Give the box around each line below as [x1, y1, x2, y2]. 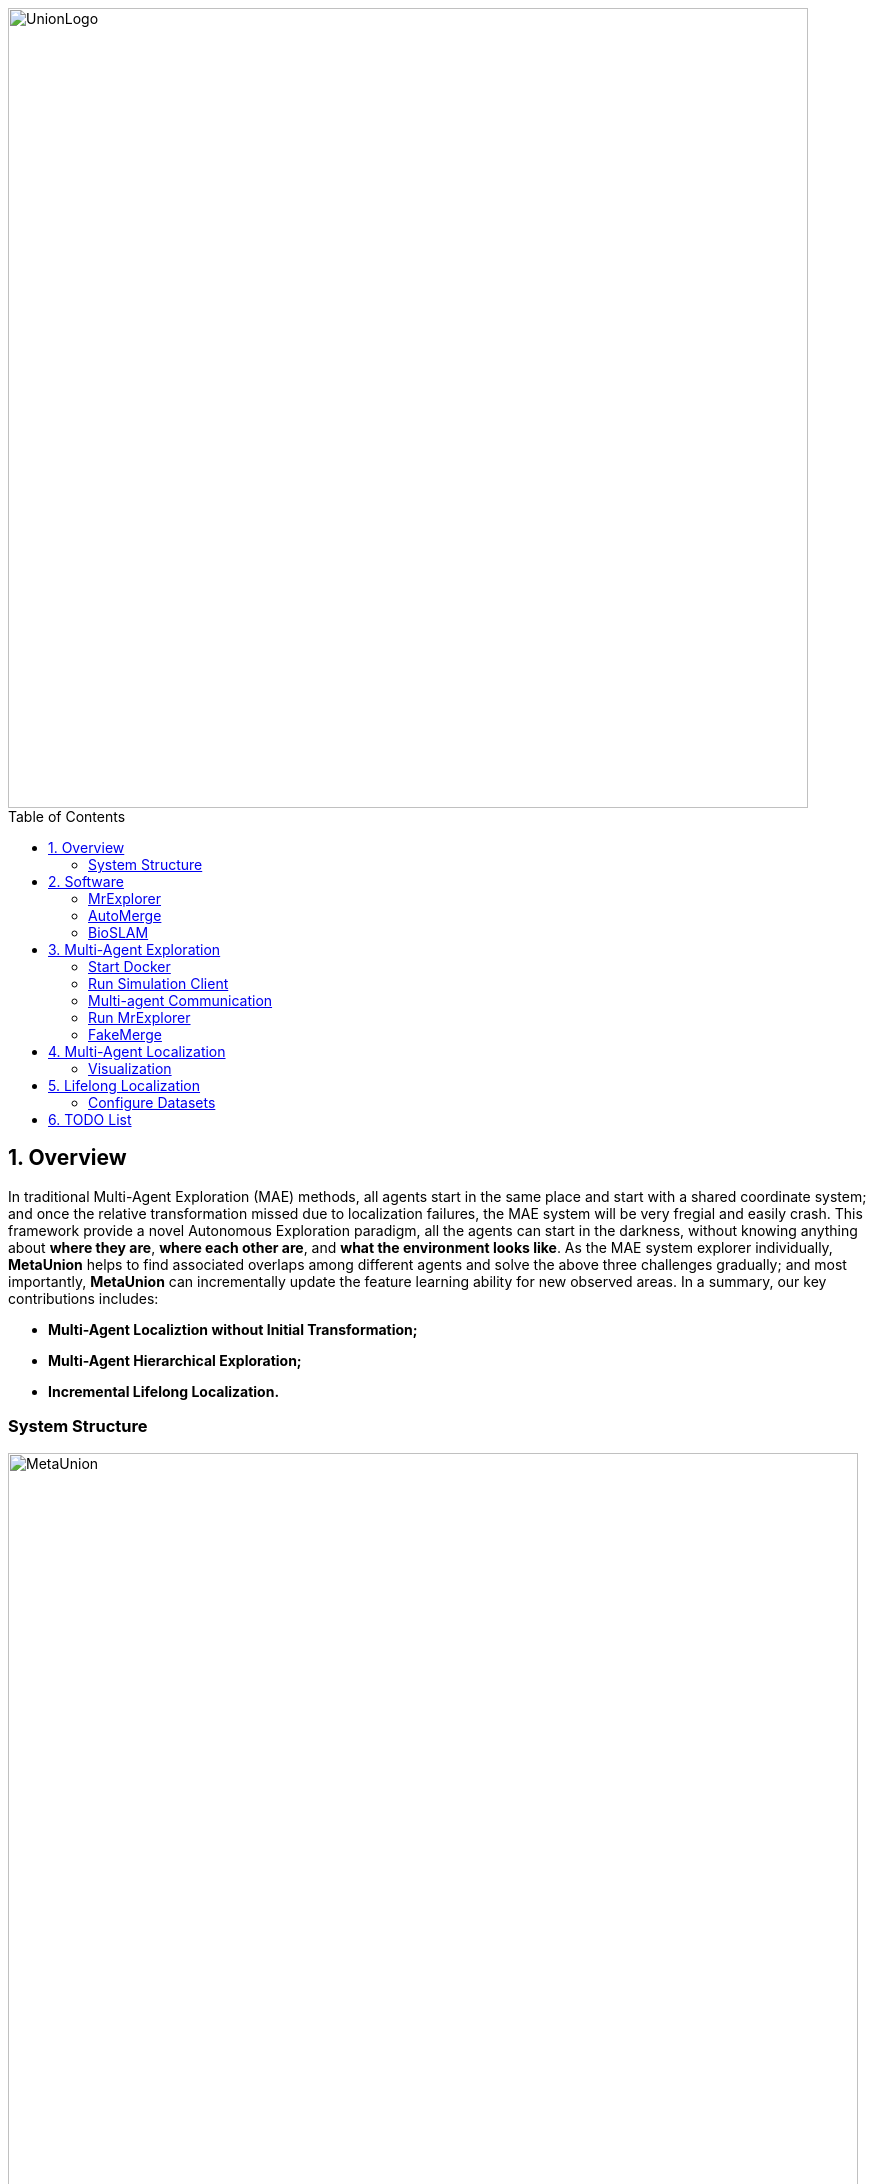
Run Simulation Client [88, 975, 229, 992]
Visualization [88, 1060, 172, 1077]
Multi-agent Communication [88, 992, 273, 1009]
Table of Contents [8, 808, 126, 825]
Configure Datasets [88, 1094, 216, 1111]
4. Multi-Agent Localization [48, 1043, 226, 1060]
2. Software [48, 873, 124, 890]
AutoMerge [88, 907, 162, 924]
